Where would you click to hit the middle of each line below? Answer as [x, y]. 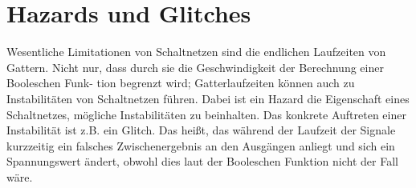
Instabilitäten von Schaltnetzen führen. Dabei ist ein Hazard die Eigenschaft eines [208, 98]
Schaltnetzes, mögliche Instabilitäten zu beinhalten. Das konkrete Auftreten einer [206, 114]
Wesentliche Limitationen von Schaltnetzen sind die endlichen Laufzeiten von [196, 52]
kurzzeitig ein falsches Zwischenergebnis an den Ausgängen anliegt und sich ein [201, 145]
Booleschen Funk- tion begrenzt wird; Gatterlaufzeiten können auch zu [181, 83]
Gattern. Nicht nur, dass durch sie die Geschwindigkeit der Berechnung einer [195, 67]
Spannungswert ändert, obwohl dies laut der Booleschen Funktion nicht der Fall [202, 161]
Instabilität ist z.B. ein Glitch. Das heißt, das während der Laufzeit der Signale [201, 130]
